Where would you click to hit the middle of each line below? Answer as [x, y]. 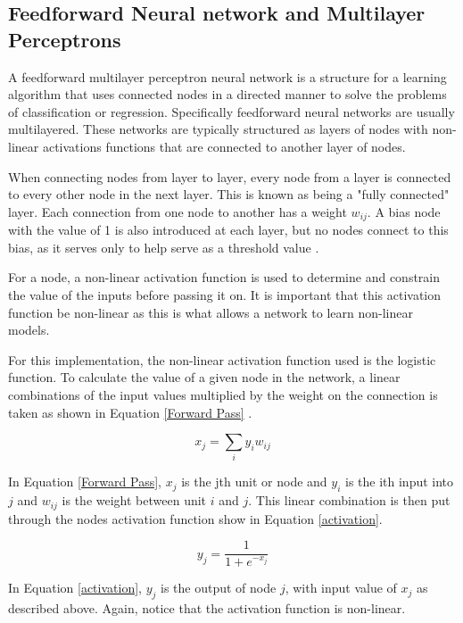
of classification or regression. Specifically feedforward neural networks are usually [231, 111]
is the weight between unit [134, 500]
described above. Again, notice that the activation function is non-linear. [207, 608]
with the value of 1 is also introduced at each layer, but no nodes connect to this [228, 230]
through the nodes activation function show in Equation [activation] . [195, 518]
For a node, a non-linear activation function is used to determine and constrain [224, 277]
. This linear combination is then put [349, 500]
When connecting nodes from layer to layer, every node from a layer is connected [230, 176]
